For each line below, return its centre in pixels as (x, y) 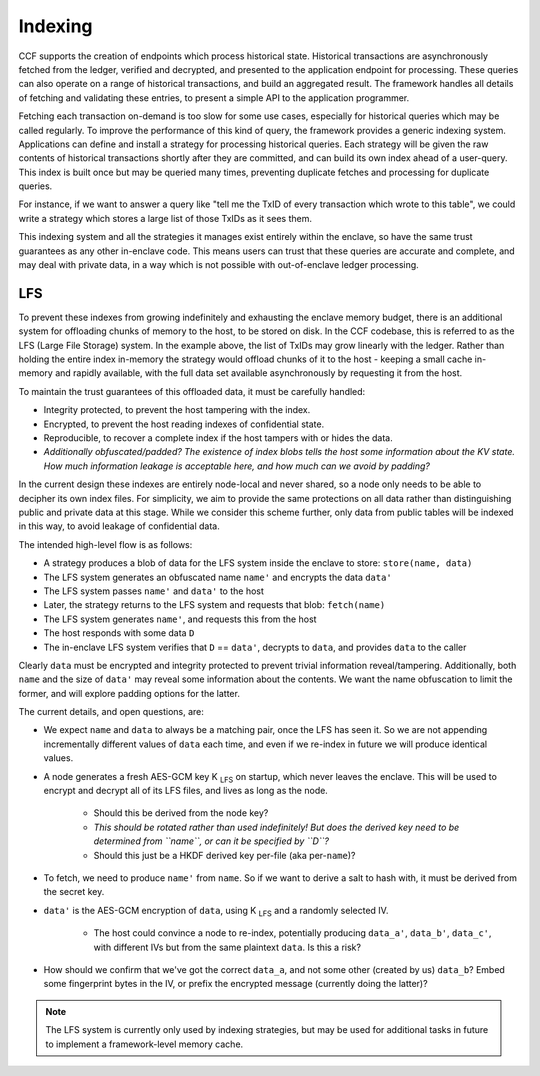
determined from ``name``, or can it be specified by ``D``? (211, 841)
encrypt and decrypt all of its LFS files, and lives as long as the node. (186, 791)
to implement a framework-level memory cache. (144, 1044)
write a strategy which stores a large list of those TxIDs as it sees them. (165, 218)
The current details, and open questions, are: (111, 712)
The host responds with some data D (119, 633)
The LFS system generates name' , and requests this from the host (180, 619)
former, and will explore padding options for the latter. (129, 693)
